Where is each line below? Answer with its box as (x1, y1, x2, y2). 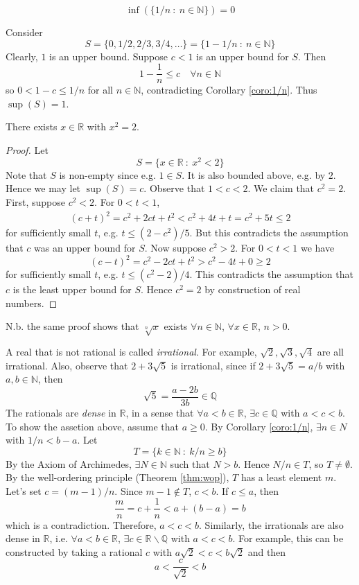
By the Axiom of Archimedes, (6, 456, 132, 471)
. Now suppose (144, 241, 207, 255)
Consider (6, 25, 43, 39)
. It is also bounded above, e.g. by (182, 167, 326, 182)
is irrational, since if (170, 358, 256, 372)
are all (317, 344, 344, 359)
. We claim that (247, 181, 315, 195)
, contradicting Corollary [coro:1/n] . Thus (141, 82, 317, 97)
